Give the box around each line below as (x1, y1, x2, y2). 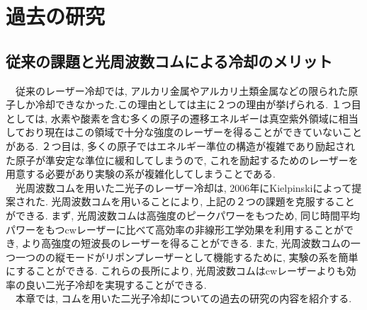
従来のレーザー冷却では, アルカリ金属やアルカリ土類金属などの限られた (15, 83, 349, 98)
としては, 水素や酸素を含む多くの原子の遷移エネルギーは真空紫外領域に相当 (6, 110, 358, 125)
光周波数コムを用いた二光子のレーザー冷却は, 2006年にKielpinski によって (15, 180, 352, 195)
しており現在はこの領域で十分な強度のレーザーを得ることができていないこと (6, 125, 362, 139)
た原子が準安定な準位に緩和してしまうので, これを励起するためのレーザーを (6, 152, 358, 167)
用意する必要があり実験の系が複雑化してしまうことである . (6, 166, 276, 181)
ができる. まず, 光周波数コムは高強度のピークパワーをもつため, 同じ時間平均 (6, 207, 361, 222)
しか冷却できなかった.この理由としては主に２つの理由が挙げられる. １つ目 (15, 97, 361, 112)
